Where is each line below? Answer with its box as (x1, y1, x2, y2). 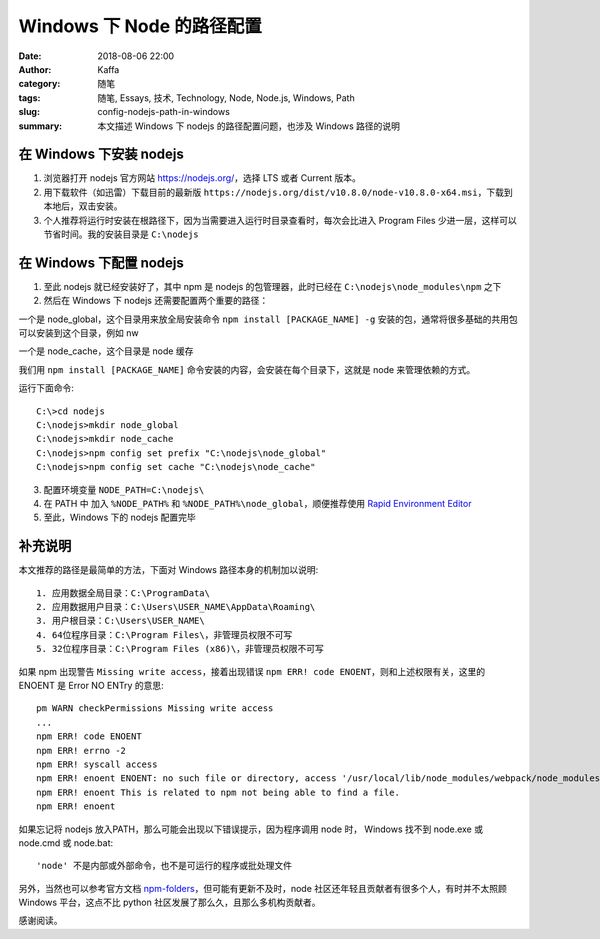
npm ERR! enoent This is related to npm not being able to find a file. (36, 786, 400, 798)
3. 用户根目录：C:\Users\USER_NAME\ (36, 615, 205, 627)
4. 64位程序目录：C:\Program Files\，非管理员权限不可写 (36, 629, 293, 640)
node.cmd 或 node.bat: (18, 836, 114, 849)
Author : (18, 63, 52, 75)
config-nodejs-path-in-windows (97, 106, 230, 118)
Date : (18, 50, 42, 62)
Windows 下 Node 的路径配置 (18, 15, 262, 37)
